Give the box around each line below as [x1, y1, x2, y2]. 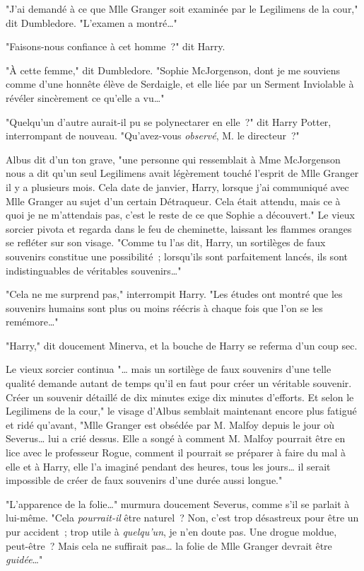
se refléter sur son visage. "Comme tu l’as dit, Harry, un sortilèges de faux [6, 235, 326, 250]
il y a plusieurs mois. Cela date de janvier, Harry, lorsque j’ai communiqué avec [6, 179, 349, 194]
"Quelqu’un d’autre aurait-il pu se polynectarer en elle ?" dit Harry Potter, [6, 114, 331, 129]
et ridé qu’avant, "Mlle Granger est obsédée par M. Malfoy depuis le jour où [6, 417, 335, 432]
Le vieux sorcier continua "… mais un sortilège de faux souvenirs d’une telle [6, 362, 331, 376]
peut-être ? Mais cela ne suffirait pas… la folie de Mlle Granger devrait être [6, 538, 332, 553]
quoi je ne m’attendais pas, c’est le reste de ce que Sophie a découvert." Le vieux [6, 207, 355, 222]
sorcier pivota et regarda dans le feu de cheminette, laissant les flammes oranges [6, 221, 352, 236]
